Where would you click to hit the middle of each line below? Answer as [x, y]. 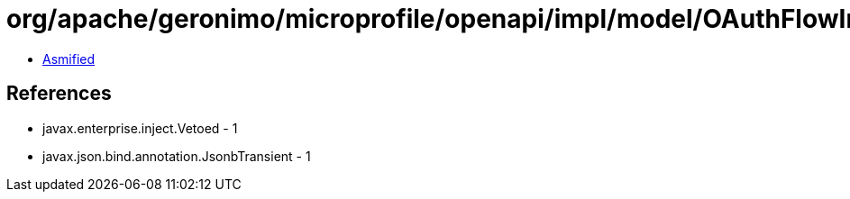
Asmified [69, 59]
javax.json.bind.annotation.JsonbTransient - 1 [177, 156]
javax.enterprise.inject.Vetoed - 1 [140, 128]
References [59, 94]
